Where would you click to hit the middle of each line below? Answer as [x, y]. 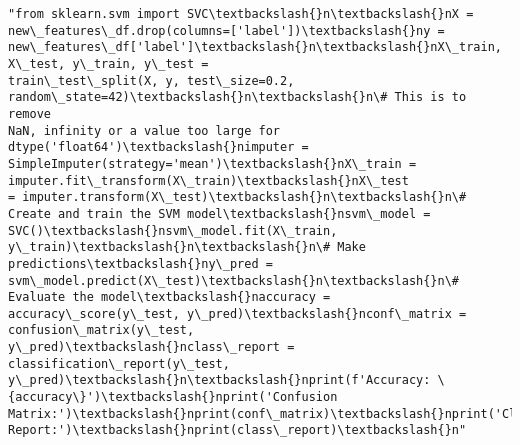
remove [29, 113]
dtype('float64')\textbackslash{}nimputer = [158, 147]
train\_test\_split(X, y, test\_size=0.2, [151, 80]
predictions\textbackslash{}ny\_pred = [140, 263]
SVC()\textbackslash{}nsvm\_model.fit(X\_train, [173, 230]
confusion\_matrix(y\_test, [101, 330]
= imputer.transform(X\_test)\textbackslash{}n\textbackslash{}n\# [237, 197]
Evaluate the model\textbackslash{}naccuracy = [169, 297]
